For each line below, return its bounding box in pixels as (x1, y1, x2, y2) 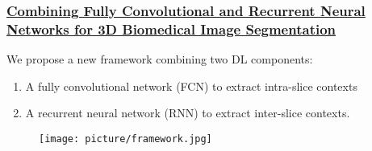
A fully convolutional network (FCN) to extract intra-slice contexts (25, 77, 357, 94)
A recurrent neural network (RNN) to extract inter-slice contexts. (25, 104, 350, 121)
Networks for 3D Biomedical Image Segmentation (6, 18, 336, 39)
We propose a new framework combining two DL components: (6, 51, 313, 67)
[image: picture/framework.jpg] (39, 133, 212, 145)
